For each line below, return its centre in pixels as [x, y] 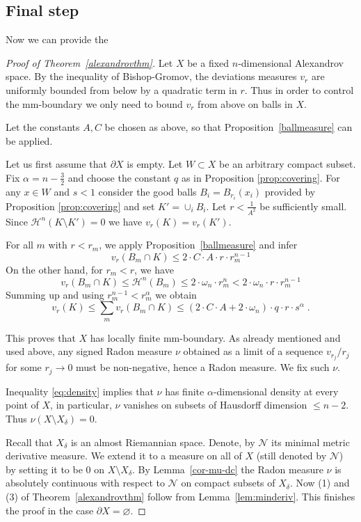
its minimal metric [311, 442]
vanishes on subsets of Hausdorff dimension [215, 405]
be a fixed [208, 62]
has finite [185, 391]
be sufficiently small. [303, 206]
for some [24, 367]
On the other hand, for [54, 270]
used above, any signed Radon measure [89, 351]
